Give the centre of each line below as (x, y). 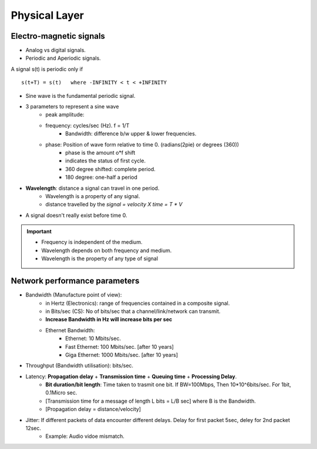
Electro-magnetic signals (58, 36)
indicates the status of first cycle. (106, 161)
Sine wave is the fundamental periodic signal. (80, 96)
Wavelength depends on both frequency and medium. (107, 250)
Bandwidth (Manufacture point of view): (74, 295)
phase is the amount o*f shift (100, 152)
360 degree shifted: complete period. (110, 169)
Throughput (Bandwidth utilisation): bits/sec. (80, 366)
